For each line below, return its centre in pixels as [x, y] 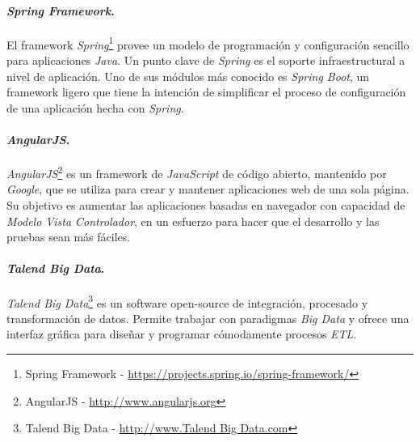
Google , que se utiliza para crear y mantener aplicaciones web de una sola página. [208, 189]
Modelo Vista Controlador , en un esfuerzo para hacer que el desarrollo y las [193, 221]
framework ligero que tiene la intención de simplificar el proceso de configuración [206, 92]
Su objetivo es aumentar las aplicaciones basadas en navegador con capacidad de [206, 205]
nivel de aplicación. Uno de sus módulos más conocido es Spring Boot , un [188, 76]
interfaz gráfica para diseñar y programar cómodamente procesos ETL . [182, 334]
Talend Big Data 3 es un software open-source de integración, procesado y [187, 301]
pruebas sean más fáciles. [69, 237]
